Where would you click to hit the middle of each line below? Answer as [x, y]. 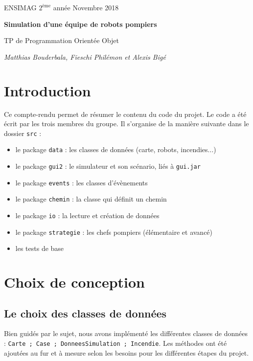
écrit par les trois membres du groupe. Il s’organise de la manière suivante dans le [126, 124]
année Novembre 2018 [86, 7]
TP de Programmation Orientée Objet [62, 40]
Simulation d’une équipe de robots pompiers [80, 24]
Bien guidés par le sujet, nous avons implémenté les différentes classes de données [126, 333]
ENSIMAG [20, 7]
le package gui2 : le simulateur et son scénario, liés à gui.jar [108, 166]
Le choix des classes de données [85, 313]
